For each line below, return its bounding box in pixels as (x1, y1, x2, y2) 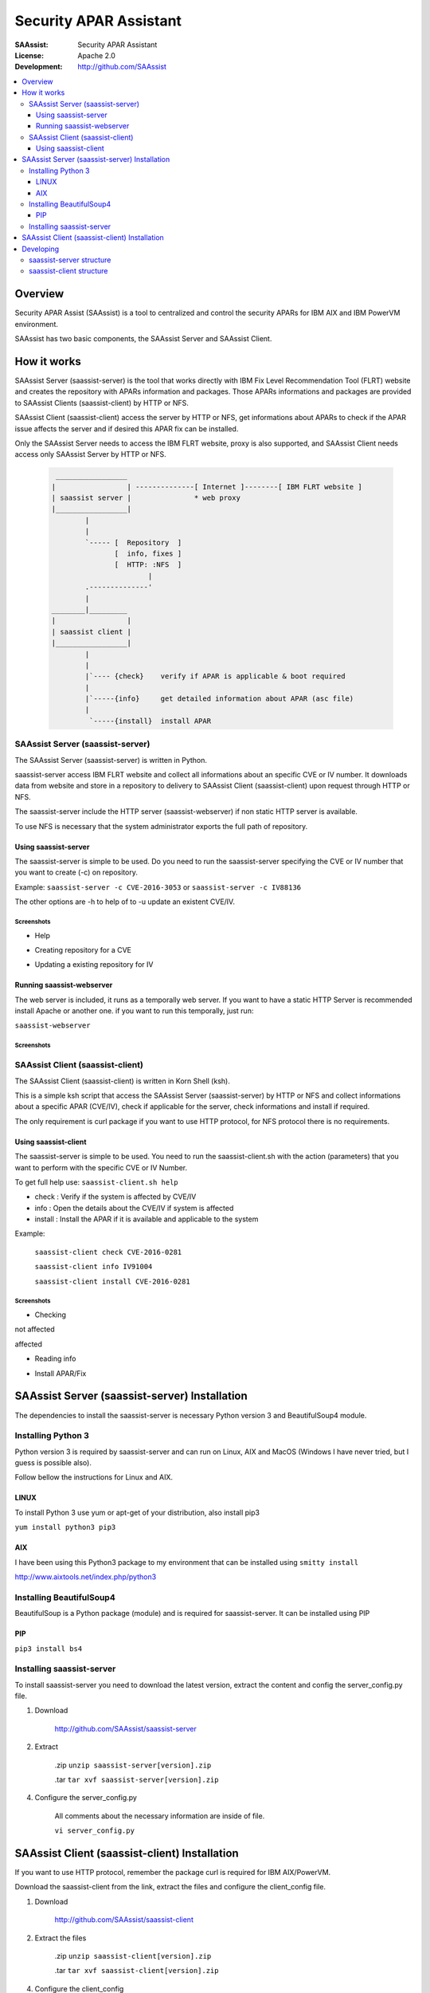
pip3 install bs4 (14, 1644, 83, 1653)
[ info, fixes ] (114, 549, 182, 558)
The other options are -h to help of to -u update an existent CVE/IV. (14, 897, 235, 906)
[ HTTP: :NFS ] (114, 560, 182, 569)
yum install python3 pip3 (14, 1523, 116, 1532)
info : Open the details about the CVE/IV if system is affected (34, 1203, 234, 1213)
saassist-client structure (29, 266, 108, 276)
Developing (21, 244, 60, 254)
